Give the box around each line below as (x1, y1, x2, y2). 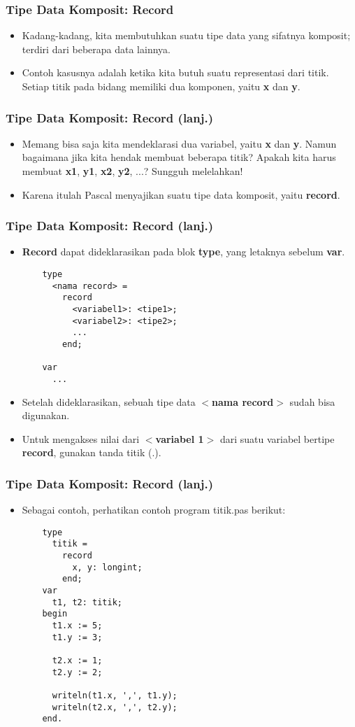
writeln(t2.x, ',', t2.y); (52, 702, 177, 712)
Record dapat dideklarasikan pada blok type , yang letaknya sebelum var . (22, 244, 345, 259)
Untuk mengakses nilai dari (22, 431, 140, 446)
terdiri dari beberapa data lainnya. (22, 41, 171, 56)
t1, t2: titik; (52, 597, 122, 607)
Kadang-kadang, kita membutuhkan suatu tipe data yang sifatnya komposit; (22, 28, 351, 43)
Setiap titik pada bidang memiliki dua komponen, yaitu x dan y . (22, 79, 300, 93)
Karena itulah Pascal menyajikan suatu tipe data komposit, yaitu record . (22, 187, 340, 202)
